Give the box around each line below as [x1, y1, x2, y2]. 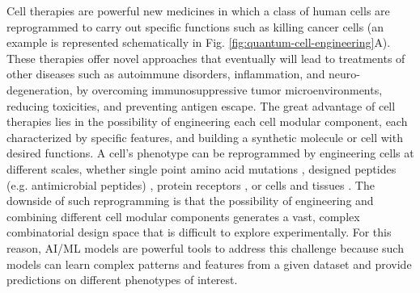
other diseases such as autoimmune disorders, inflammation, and [6, 65, 325, 82]
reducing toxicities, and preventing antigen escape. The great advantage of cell [6, 97, 396, 114]
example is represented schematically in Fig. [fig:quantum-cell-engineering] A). [6, 34, 391, 51]
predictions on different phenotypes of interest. [6, 271, 238, 288]
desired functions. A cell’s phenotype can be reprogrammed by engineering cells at [6, 144, 414, 161]
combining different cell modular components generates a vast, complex [6, 207, 360, 224]
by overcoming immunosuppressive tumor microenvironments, [76, 81, 383, 98]
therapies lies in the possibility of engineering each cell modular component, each [6, 113, 408, 130]
